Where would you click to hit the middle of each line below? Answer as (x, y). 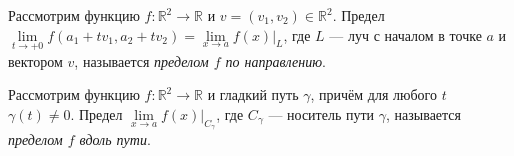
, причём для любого (374, 94)
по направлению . (276, 60)
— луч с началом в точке (405, 34)
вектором (35, 60)
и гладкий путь (253, 94)
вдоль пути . (115, 139)
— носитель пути (321, 114)
